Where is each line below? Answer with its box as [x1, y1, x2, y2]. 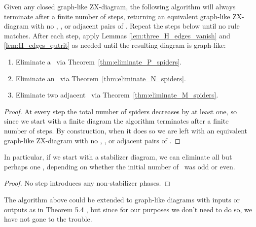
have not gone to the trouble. [4, 214, 92, 224]
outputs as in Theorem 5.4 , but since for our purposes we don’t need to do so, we [4, 204, 253, 214]
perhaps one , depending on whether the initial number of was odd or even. [4, 161, 235, 171]
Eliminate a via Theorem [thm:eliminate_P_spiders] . [15, 56, 182, 66]
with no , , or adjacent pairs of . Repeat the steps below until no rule [31, 21, 240, 31]
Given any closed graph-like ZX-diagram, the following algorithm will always [4, 1, 236, 11]
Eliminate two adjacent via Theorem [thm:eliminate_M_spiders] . [15, 90, 219, 100]
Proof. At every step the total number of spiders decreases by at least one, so [4, 106, 237, 116]
